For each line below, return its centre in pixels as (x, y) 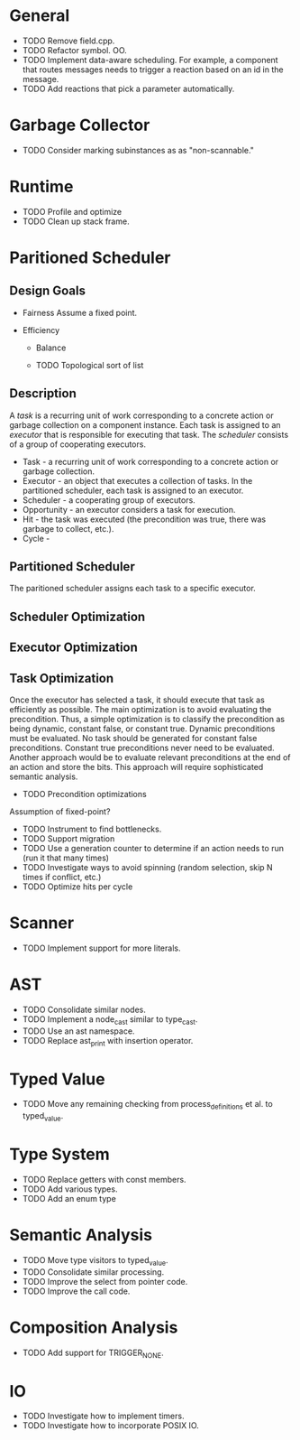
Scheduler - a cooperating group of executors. (109, 500)
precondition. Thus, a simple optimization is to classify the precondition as (147, 720)
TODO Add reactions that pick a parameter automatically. (128, 88)
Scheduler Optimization (77, 616)
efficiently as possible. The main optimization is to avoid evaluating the (141, 710)
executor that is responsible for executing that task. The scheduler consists (149, 434)
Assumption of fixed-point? (60, 812)
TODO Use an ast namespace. (78, 1031)
